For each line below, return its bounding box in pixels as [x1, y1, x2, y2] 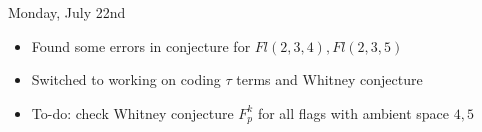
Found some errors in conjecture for [31, 35, 251, 56]
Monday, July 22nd [8, 2, 126, 22]
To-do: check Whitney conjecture [31, 102, 234, 123]
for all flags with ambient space [257, 102, 450, 123]
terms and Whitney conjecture [236, 69, 423, 90]
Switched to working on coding [31, 69, 221, 90]
